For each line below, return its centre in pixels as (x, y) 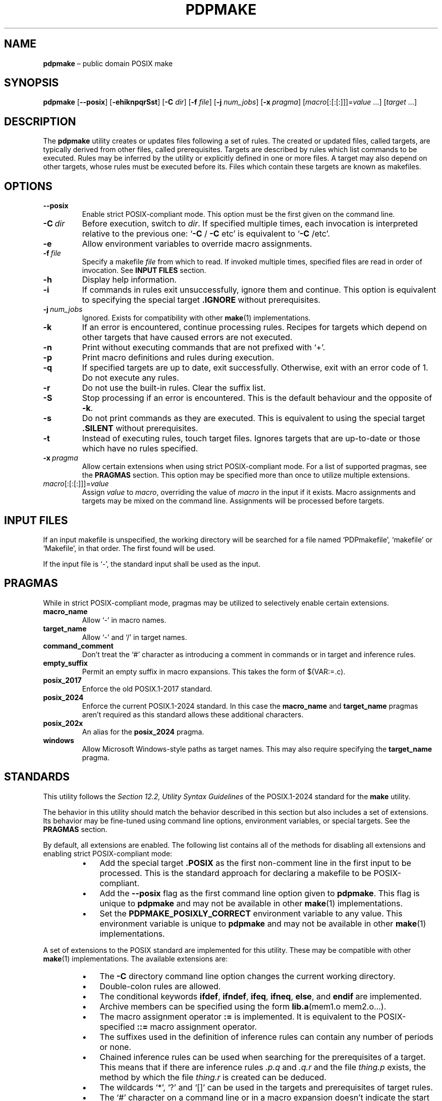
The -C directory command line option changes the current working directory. (247, 976)
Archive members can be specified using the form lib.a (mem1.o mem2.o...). (243, 1006)
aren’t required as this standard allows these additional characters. (193, 714)
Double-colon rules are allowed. (160, 986)
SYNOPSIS (32, 83)
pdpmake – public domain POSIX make (108, 63)
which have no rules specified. (140, 449)
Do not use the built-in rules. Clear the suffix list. (174, 388)
